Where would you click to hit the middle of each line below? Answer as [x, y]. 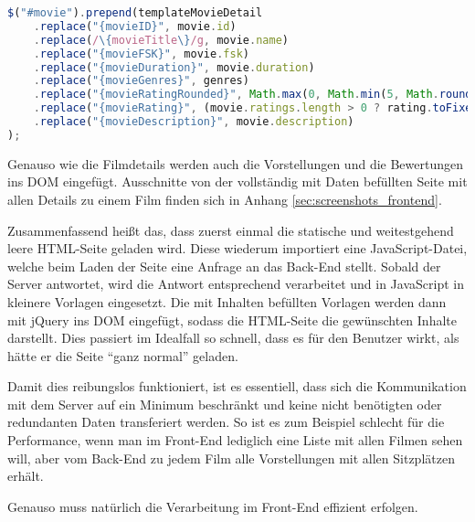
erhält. [26, 476]
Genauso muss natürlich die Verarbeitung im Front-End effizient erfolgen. [213, 506]
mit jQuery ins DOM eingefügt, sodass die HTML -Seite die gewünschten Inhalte [232, 320]
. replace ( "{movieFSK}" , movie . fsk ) [141, 53]
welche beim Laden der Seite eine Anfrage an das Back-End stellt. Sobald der [224, 266]
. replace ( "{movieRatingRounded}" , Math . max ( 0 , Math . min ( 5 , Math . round [253, 95]
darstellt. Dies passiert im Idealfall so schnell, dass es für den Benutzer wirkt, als [233, 338]
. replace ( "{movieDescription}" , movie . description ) [194, 122]
